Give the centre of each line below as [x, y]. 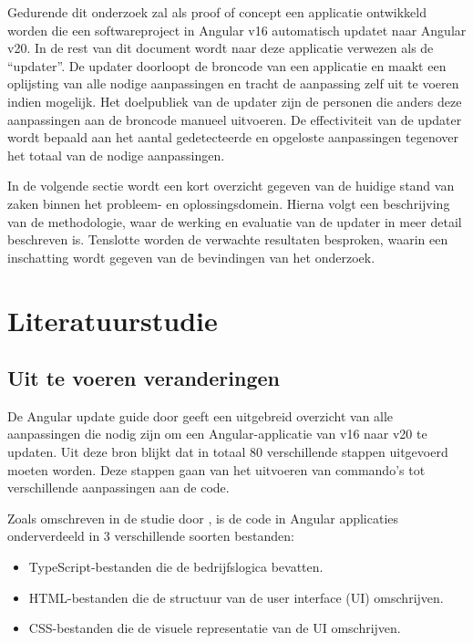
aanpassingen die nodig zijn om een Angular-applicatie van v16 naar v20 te [217, 434]
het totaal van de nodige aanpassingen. [116, 155]
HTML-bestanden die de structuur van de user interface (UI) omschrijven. [236, 597]
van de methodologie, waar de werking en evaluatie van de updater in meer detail [235, 221]
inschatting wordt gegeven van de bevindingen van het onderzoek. [191, 257]
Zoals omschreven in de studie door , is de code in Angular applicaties [203, 518]
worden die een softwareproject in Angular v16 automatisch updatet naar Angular [237, 30]
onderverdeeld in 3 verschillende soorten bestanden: [151, 536]
